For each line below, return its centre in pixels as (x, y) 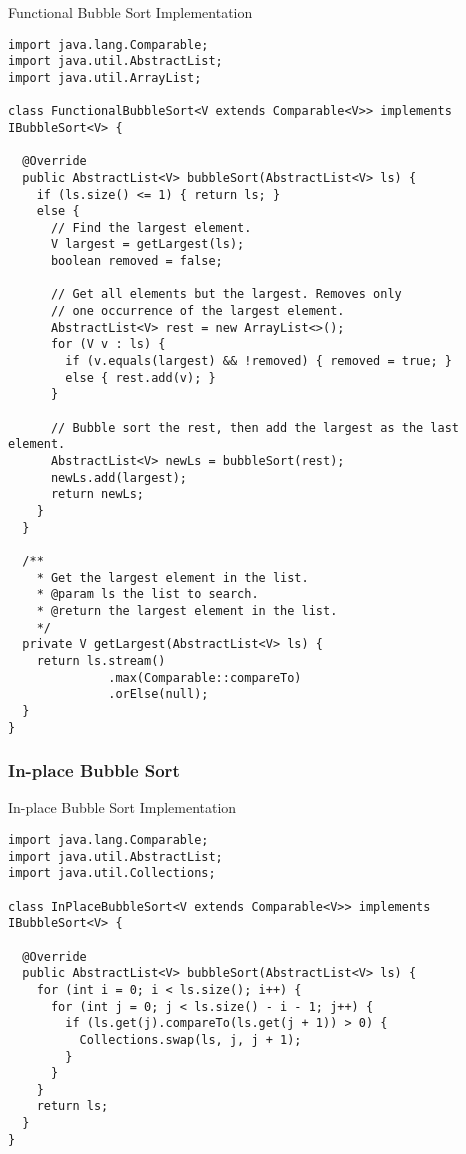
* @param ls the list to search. (147, 594)
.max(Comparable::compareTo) (205, 677)
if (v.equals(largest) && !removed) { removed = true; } (258, 361)
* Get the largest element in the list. (172, 577)
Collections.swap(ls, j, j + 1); (190, 1039)
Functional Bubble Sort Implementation (130, 12)
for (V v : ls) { (108, 344)
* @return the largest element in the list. (187, 610)
